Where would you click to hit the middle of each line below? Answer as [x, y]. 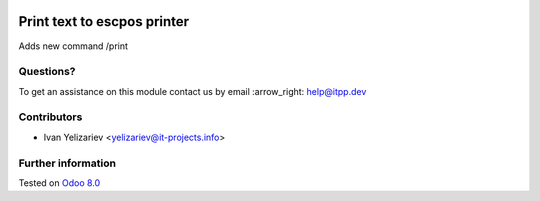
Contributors [50, 117]
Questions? [47, 72]
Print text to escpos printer [104, 21]
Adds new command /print [73, 46]
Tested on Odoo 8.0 [59, 182]
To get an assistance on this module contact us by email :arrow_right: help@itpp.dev [192, 91]
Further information [67, 163]
